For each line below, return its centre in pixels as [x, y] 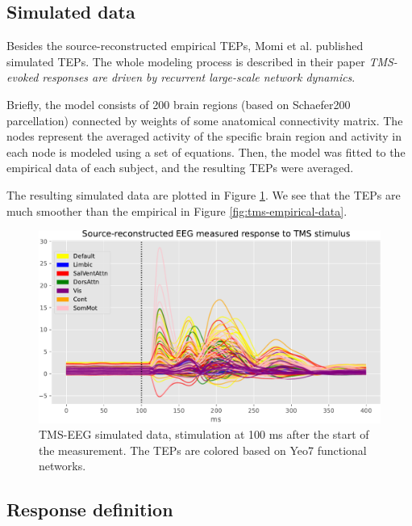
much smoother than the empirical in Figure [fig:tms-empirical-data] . [177, 210]
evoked [23, 77]
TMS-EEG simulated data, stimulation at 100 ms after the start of [204, 434]
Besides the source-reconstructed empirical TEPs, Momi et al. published [185, 46]
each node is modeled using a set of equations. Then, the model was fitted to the [206, 151]
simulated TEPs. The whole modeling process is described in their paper [186, 61]
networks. [62, 466]
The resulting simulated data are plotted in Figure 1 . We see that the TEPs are [204, 194]
